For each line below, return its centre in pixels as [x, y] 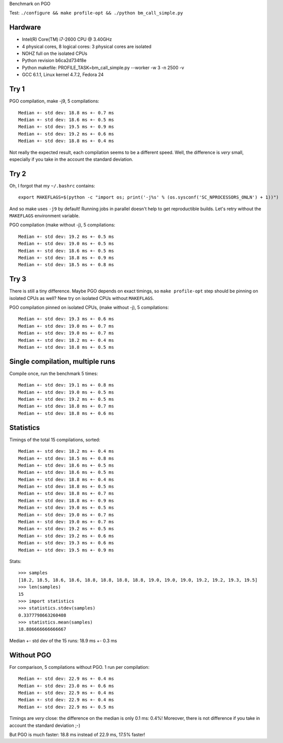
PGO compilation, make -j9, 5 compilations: [54, 101]
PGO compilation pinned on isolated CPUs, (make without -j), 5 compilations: [89, 307]
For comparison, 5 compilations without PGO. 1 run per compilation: [79, 667]
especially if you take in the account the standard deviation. [71, 159]
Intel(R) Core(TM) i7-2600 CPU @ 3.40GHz [67, 39]
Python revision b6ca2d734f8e [54, 60]
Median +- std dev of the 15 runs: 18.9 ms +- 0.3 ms [63, 641]
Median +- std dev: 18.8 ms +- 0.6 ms [66, 413]
